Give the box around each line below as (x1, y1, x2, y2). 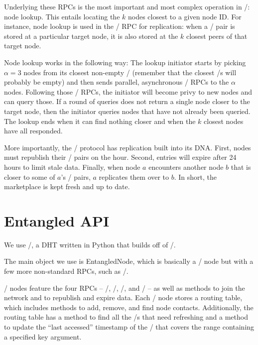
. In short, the (174, 171, 217, 182)
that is (231, 161, 251, 172)
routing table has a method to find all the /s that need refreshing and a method (4, 312, 248, 322)
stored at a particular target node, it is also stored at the (4, 30, 178, 41)
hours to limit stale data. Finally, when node (4, 161, 140, 172)
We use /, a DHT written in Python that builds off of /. (4, 239, 176, 249)
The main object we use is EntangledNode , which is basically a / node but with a (4, 256, 254, 266)
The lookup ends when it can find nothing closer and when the (4, 115, 196, 126)
